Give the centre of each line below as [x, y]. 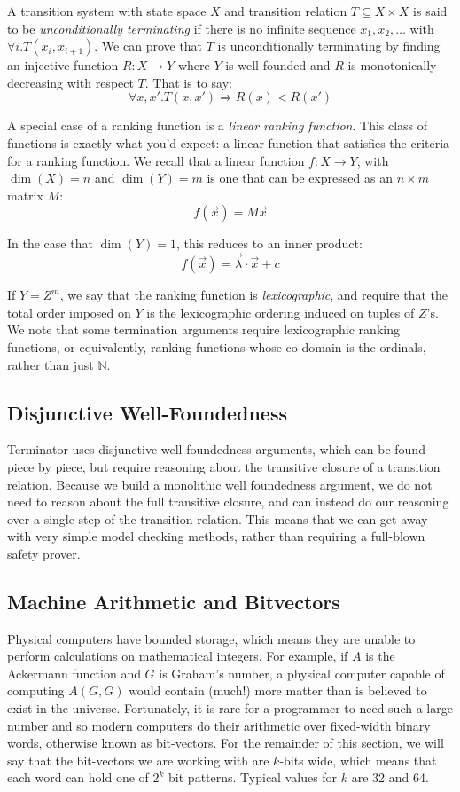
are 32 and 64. [390, 777]
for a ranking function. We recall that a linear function [156, 160]
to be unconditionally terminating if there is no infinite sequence [182, 28]
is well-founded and [278, 65]
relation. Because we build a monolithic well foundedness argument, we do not [220, 484]
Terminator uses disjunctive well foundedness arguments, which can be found [216, 449]
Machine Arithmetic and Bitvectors [174, 601]
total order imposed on [69, 312]
